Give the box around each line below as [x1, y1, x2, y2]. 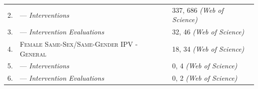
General [19, 48, 47, 59]
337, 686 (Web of [172, 4, 224, 15]
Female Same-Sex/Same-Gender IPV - [19, 39, 138, 49]
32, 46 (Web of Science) [172, 27, 245, 37]
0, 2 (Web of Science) [172, 73, 238, 83]
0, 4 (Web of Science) [172, 60, 238, 71]
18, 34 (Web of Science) [172, 43, 245, 54]
